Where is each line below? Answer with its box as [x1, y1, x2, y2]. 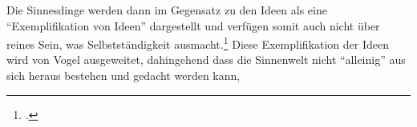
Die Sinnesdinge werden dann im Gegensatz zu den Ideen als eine [6, 2, 327, 18]
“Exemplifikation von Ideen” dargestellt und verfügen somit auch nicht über [6, 17, 380, 34]
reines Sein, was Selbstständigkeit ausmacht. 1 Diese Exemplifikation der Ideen [6, 34, 389, 52]
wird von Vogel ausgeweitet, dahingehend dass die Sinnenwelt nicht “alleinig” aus [6, 51, 406, 68]
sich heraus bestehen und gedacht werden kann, [6, 67, 241, 84]
